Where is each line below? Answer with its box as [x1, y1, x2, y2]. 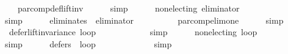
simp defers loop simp [4, 37, 172, 50]
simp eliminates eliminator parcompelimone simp [4, 13, 284, 26]
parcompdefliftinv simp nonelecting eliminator [17, 2, 240, 14]
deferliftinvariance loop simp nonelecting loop [9, 25, 257, 38]
